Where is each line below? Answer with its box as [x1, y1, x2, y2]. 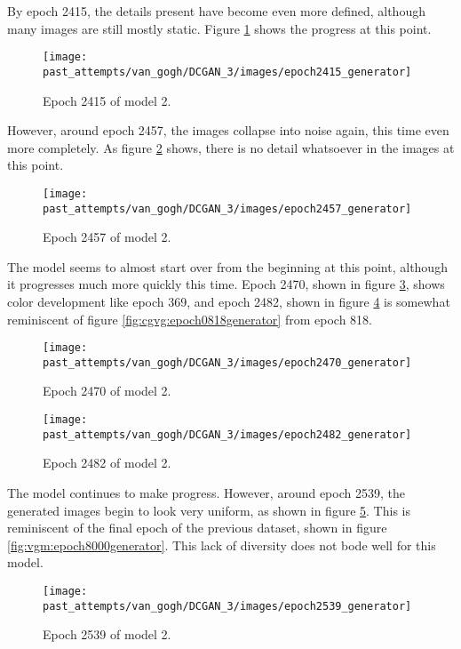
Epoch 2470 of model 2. [43, 381, 171, 400]
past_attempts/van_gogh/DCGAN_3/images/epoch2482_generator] [43, 428, 412, 441]
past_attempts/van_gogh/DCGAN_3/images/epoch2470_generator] [43, 356, 412, 369]
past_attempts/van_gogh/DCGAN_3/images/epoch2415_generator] [43, 65, 412, 78]
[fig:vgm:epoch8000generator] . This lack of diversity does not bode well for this [7, 535, 436, 554]
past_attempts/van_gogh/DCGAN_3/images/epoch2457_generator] [43, 202, 412, 215]
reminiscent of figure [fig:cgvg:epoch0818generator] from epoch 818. [7, 309, 372, 328]
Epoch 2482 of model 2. [43, 453, 171, 472]
